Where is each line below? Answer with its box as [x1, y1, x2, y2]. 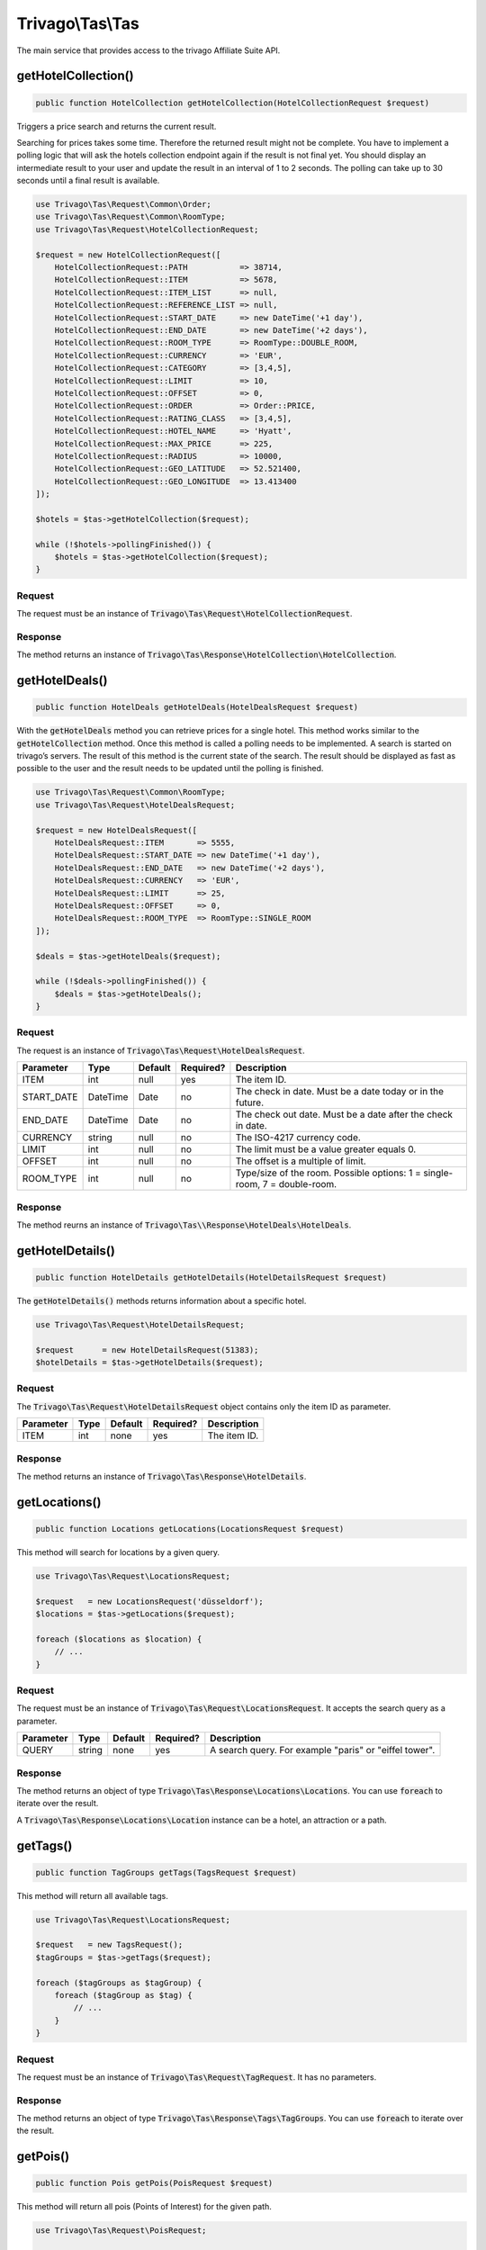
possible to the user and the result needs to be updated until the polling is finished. [16, 763, 324, 774]
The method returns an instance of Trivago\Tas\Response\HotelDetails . [16, 1471, 307, 1481]
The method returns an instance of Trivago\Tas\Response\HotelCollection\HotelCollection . [16, 649, 397, 661]
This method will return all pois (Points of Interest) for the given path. [16, 2201, 272, 2212]
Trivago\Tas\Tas [16, 13, 139, 33]
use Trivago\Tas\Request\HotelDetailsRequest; [35, 1319, 245, 1329]
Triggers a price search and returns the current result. [16, 121, 217, 131]
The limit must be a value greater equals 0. [235, 1143, 417, 1156]
